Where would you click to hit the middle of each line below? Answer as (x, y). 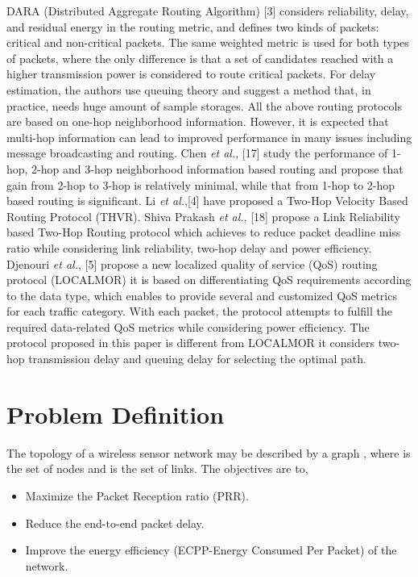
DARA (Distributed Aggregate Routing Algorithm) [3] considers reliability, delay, (208, 10)
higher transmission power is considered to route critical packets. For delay (191, 74)
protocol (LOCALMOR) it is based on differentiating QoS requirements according (209, 280)
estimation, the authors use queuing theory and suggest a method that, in (189, 89)
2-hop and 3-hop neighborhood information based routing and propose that (217, 168)
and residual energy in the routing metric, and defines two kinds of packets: (193, 26)
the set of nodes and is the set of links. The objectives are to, (157, 468)
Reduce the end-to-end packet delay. (115, 523)
